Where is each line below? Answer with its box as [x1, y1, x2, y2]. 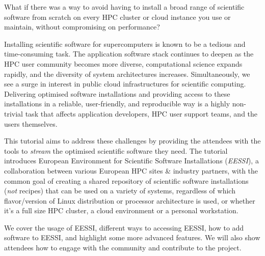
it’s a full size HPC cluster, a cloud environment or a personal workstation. [4, 205, 238, 216]
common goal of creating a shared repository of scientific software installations [4, 175, 249, 186]
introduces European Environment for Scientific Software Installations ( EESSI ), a [4, 155, 259, 166]
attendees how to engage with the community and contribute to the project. [4, 242, 242, 253]
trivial [4, 108, 23, 119]
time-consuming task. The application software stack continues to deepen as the [4, 48, 254, 59]
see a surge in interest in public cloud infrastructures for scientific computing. [4, 78, 246, 89]
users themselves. [4, 118, 58, 129]
